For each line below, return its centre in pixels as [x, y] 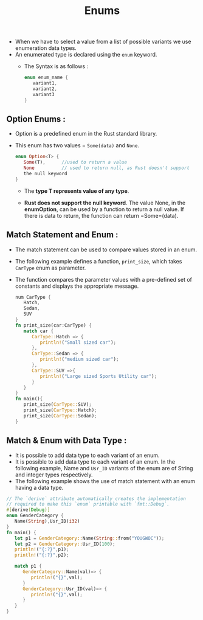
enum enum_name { [46, 78]
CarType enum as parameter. [50, 268]
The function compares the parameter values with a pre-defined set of [104, 279]
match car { [39, 331]
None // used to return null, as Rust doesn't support [106, 168]
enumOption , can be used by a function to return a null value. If [104, 209]
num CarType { [33, 297]
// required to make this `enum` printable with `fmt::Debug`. [88, 504]
